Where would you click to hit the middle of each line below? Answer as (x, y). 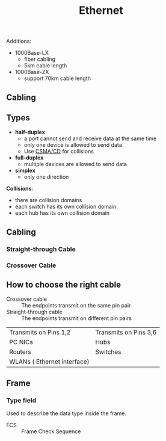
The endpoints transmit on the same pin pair (76, 306)
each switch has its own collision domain (66, 207)
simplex (25, 171)
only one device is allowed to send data (73, 145)
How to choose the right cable (64, 285)
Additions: (19, 41)
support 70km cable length (57, 78)
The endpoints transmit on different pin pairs (77, 318)
